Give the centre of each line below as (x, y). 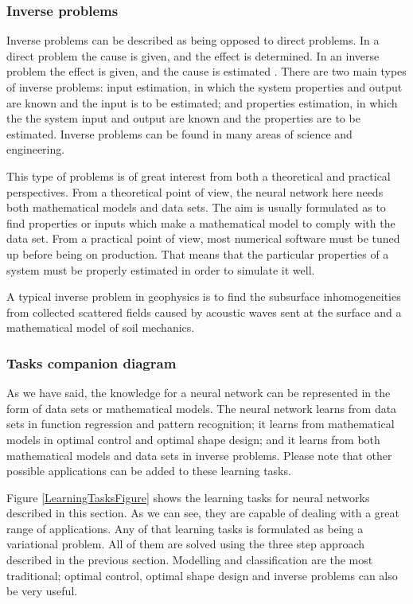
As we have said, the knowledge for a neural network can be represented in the (199, 393)
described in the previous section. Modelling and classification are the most (190, 560)
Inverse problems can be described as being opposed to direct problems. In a (193, 40)
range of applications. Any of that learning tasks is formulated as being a (185, 528)
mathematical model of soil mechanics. (101, 327)
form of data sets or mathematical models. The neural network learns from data (202, 408)
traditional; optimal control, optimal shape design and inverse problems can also (202, 575)
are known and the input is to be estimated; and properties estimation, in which (202, 102)
